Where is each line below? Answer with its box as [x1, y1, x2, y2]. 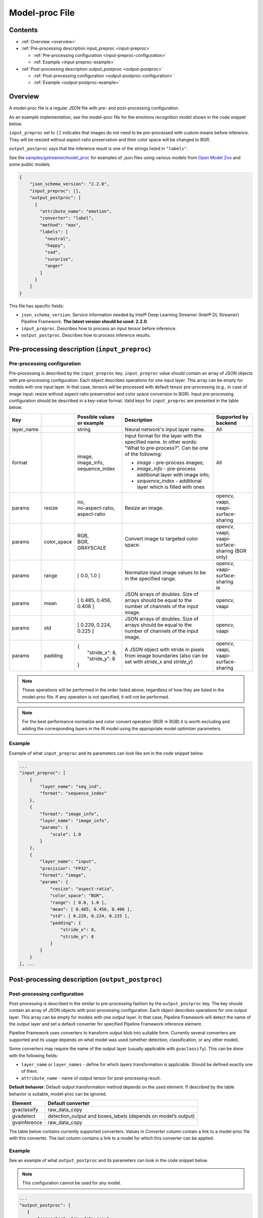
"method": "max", [39, 222, 81, 228]
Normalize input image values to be [125, 569, 206, 576]
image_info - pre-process [137, 465, 196, 472]
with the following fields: [9, 1052, 58, 1058]
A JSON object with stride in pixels [125, 646, 205, 653]
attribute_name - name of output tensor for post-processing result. [21, 1075, 161, 1081]
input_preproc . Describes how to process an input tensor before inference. [21, 325, 177, 331]
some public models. [9, 161, 51, 168]
